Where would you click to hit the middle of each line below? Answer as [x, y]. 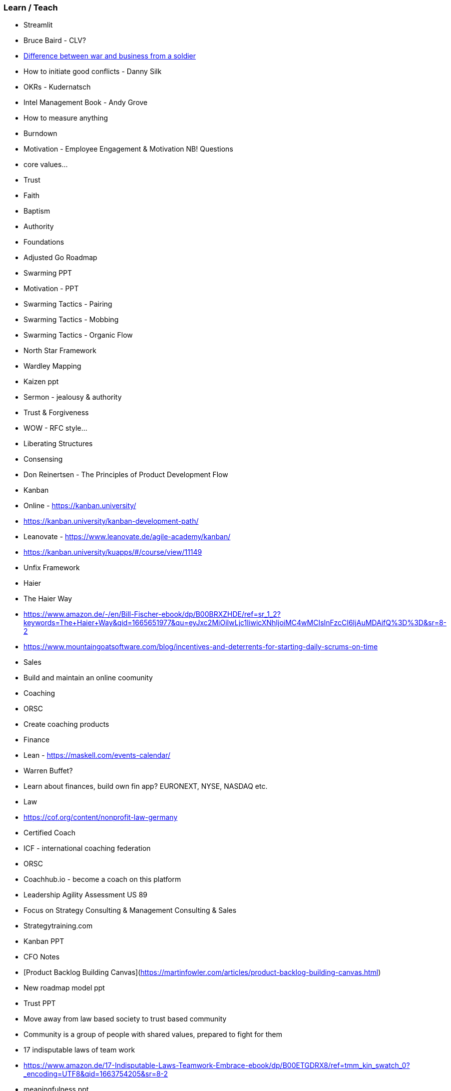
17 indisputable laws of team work [79, 1050]
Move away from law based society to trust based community [125, 1019]
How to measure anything [66, 118]
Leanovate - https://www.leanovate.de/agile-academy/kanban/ [127, 537]
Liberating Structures [58, 444]
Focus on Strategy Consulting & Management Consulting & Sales [130, 910]
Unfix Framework [52, 568]
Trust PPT [40, 1003]
